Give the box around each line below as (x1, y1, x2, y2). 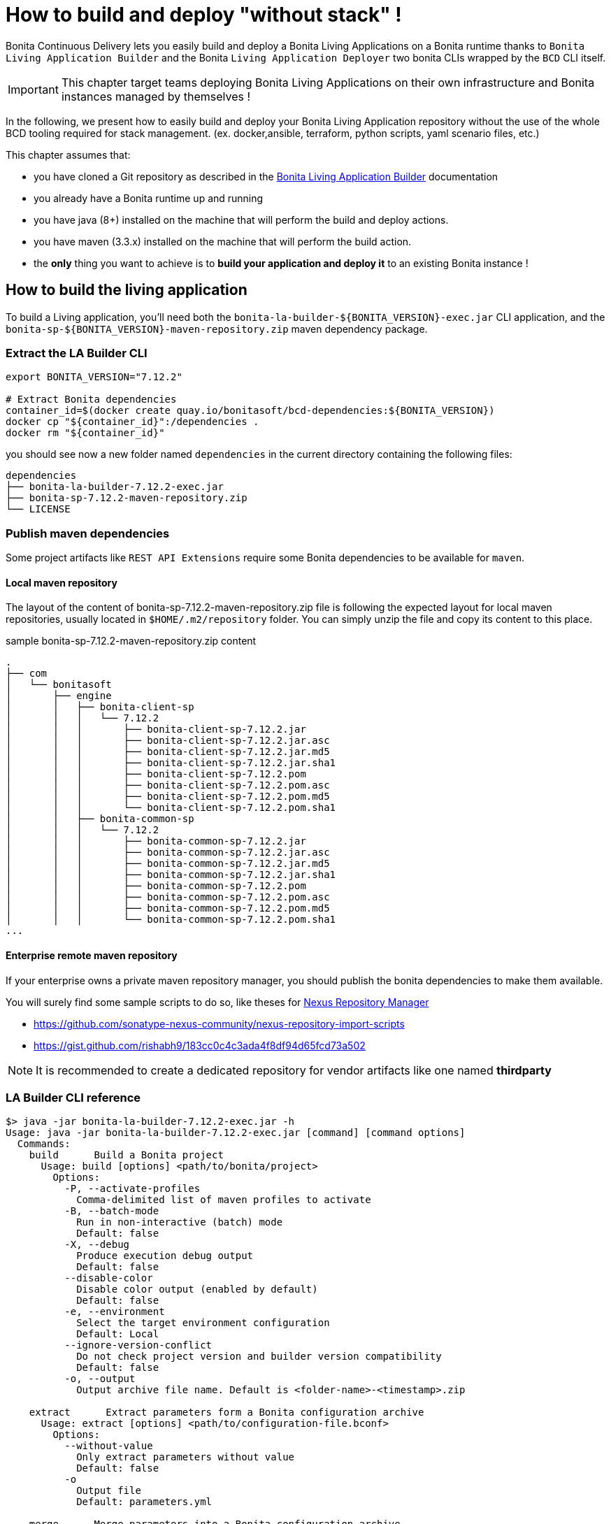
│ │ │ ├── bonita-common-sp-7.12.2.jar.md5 (6, 858, 330, 870)
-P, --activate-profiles (64, 1183, 201, 1195)
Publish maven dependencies (6, 526, 170, 540)
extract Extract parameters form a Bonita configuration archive (29, 1407, 424, 1418)
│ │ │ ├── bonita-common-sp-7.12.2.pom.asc (6, 891, 330, 903)
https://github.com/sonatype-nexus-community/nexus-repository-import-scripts (34, 1017, 405, 1030)
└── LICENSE (6, 503, 71, 515)
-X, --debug (64, 1239, 130, 1251)
